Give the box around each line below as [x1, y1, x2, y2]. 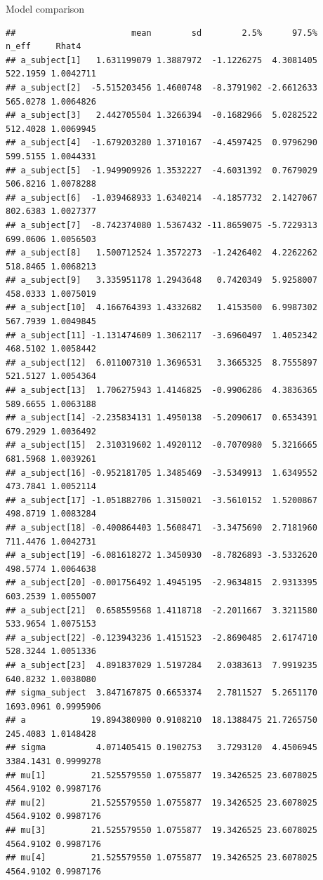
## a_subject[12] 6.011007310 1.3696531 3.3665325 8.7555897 [6, 357, 317, 368]
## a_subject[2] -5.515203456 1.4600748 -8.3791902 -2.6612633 [6, 82, 317, 93]
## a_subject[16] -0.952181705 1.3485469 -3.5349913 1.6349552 [6, 467, 317, 478]
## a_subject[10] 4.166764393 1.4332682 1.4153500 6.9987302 [6, 302, 317, 313]
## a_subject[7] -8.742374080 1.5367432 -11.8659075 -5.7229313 [6, 220, 317, 230]
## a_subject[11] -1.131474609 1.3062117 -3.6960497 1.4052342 [6, 330, 317, 340]
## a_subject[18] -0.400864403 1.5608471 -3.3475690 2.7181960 [6, 522, 317, 533]
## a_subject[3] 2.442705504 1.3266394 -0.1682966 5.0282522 [6, 110, 317, 121]
